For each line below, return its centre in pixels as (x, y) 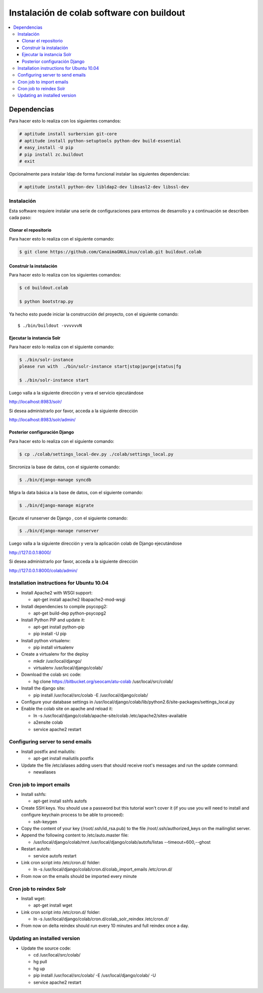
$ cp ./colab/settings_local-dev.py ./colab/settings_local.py (96, 454)
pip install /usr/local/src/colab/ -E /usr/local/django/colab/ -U (94, 975)
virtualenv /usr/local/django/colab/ (68, 668)
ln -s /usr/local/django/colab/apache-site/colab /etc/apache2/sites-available (110, 715)
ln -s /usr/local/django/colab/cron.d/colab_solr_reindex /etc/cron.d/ (101, 919)
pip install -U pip (50, 634)
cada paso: (20, 218)
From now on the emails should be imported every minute (79, 876)
